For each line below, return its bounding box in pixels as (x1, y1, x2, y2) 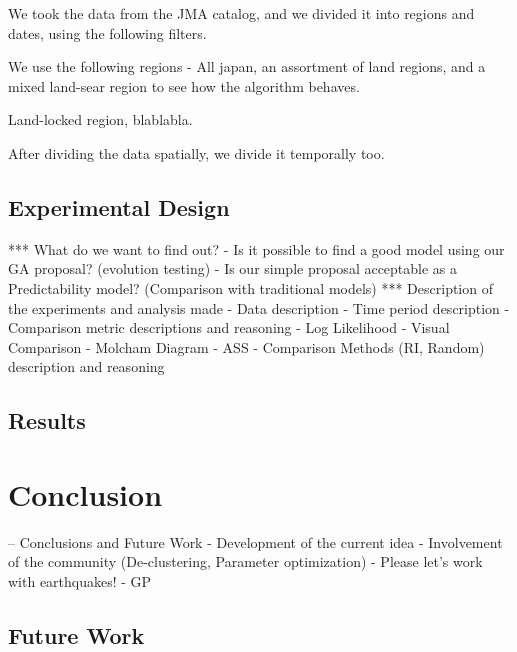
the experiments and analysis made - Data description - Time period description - (8, 297, 510, 318)
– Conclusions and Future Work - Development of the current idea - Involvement (8, 531, 503, 552)
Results (8, 405, 86, 436)
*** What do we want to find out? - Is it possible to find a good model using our (8, 238, 505, 259)
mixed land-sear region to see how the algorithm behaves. (8, 75, 360, 96)
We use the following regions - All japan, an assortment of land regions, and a (8, 56, 486, 77)
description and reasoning (8, 356, 165, 377)
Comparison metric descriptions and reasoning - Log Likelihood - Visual (8, 317, 450, 338)
